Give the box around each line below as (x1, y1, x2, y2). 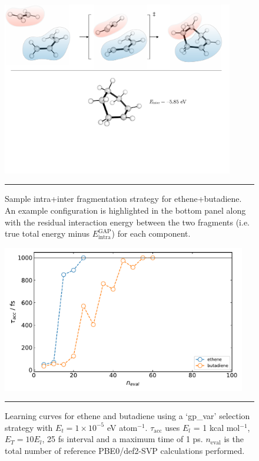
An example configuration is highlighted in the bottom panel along (5, 204, 246, 216)
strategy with (5, 421, 53, 433)
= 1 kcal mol (193, 421, 240, 433)
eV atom (107, 421, 138, 433)
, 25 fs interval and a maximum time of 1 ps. (42, 433, 203, 445)
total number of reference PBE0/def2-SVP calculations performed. (5, 444, 245, 457)
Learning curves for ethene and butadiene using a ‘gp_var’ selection (5, 410, 250, 422)
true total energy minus (5, 227, 90, 240)
